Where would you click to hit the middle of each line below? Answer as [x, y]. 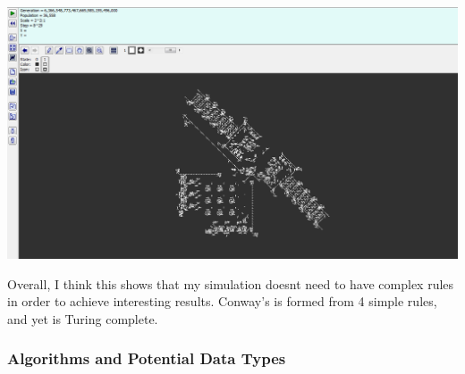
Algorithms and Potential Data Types [147, 358]
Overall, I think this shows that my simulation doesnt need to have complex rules [231, 283]
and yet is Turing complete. [83, 318]
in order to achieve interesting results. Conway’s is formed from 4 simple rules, [222, 301]
